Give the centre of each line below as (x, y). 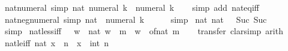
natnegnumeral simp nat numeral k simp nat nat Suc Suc (136, 19)
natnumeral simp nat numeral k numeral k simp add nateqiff (132, 7)
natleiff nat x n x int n (57, 42)
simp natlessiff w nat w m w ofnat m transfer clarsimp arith (144, 31)
